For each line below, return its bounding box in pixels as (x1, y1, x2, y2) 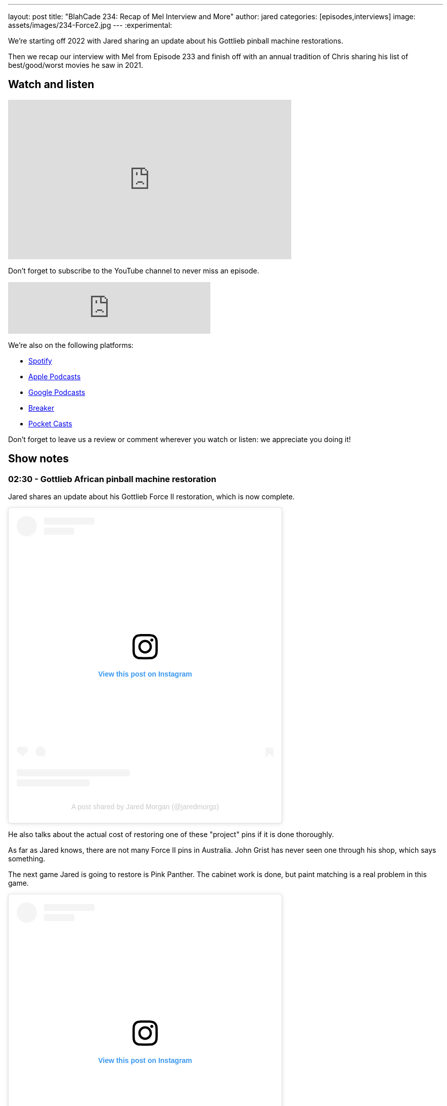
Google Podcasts (28, 387, 85, 397)
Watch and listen (8, 78, 95, 91)
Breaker (28, 403, 55, 412)
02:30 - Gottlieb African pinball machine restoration (8, 473, 216, 484)
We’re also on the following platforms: (8, 340, 134, 349)
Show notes (8, 452, 69, 465)
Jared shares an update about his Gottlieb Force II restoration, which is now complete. (8, 492, 295, 501)
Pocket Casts (28, 419, 72, 428)
